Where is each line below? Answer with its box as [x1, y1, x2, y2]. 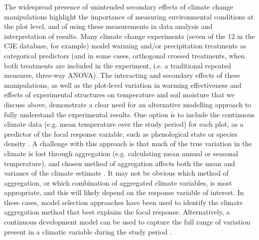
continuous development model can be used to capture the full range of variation [4, 217, 251, 227]
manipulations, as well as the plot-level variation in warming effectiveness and [4, 79, 242, 90]
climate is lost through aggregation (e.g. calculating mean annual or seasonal [4, 148, 238, 158]
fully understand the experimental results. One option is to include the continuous [4, 109, 255, 119]
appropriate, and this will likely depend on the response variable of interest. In [4, 187, 244, 198]
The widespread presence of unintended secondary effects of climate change [4, 1, 234, 11]
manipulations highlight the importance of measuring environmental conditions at [4, 11, 254, 21]
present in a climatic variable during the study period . [4, 226, 172, 237]
